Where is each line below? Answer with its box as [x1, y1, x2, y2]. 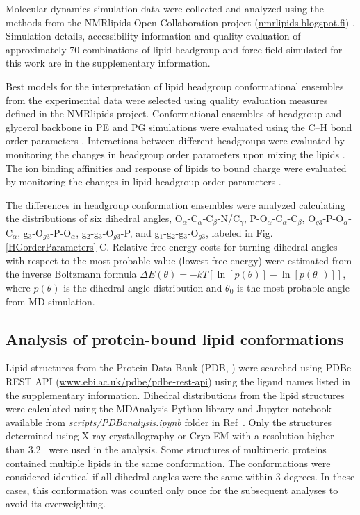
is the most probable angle [237, 280, 350, 294]
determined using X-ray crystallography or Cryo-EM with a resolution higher [6, 428, 334, 443]
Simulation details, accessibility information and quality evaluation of [6, 28, 301, 43]
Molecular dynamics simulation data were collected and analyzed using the [6, 1, 325, 15]
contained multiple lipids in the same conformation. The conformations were [6, 455, 331, 470]
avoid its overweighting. [6, 496, 106, 511]
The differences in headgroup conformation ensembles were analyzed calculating [6, 197, 345, 212]
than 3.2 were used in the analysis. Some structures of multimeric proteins [6, 441, 327, 456]
